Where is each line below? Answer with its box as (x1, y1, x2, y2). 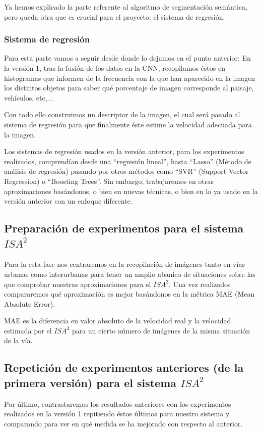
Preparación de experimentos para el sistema (4, 220, 244, 236)
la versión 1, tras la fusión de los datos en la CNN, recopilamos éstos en (4, 63, 225, 73)
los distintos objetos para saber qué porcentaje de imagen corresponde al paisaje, (4, 82, 254, 93)
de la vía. (4, 335, 33, 346)
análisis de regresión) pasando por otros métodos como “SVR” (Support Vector (4, 166, 249, 176)
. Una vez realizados (168, 278, 231, 289)
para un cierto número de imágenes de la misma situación (72, 325, 250, 335)
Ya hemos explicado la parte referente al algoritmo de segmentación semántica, (4, 2, 247, 12)
